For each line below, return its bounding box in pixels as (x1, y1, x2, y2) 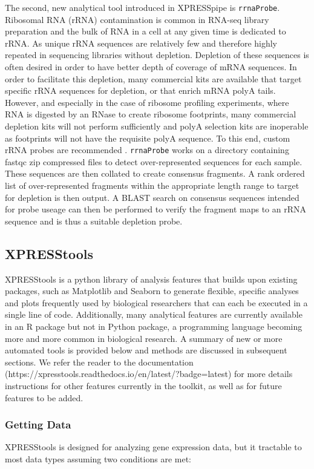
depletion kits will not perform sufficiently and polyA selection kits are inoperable (5, 120, 309, 132)
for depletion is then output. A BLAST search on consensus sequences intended (5, 191, 299, 203)
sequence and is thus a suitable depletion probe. (5, 214, 183, 227)
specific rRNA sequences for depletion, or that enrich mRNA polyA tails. (5, 84, 276, 97)
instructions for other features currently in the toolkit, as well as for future (5, 379, 282, 392)
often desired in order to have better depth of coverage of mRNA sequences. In (5, 61, 297, 73)
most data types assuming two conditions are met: (5, 452, 191, 465)
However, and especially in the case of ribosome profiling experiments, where (5, 96, 289, 108)
